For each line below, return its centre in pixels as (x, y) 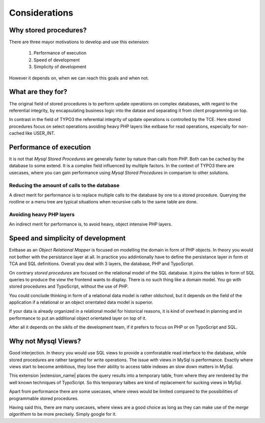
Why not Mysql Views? (45, 341)
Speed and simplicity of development (67, 238)
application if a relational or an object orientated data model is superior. (81, 302)
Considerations (41, 13)
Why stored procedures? (48, 30)
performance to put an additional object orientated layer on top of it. (78, 318)
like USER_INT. (40, 133)
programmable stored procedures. (44, 398)
